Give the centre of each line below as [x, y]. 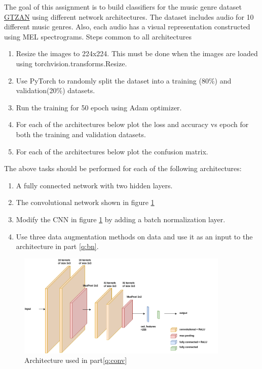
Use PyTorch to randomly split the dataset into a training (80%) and [124, 80]
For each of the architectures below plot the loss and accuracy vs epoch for [132, 124]
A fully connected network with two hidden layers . [94, 185]
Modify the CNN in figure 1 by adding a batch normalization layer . [121, 219]
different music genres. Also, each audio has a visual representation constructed [127, 27]
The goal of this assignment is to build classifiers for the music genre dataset [123, 7]
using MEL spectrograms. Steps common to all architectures [98, 36]
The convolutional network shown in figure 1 [85, 202]
